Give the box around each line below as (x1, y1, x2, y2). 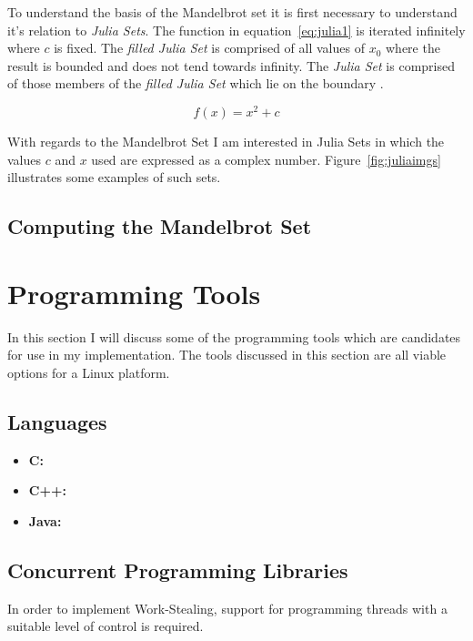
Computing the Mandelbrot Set (7, 212, 312, 240)
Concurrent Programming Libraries (7, 555, 348, 584)
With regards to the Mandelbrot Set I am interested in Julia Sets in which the (7, 132, 445, 151)
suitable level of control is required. (7, 616, 204, 636)
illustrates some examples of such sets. (7, 168, 221, 187)
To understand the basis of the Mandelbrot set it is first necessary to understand (7, 3, 458, 21)
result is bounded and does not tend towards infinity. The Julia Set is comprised (7, 56, 455, 75)
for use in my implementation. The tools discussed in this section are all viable (7, 345, 447, 364)
